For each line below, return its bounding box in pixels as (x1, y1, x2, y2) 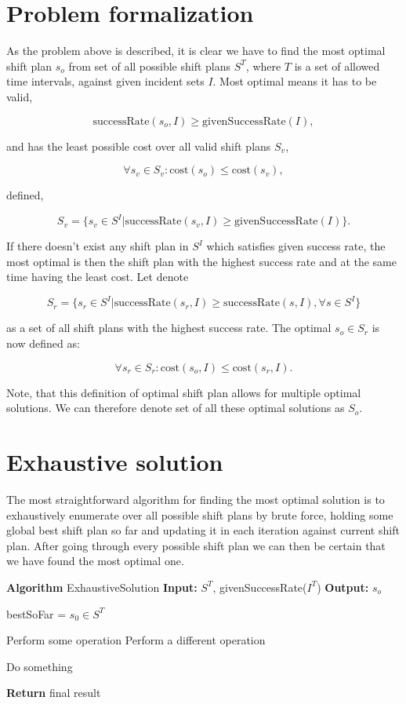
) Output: (317, 578, 369, 595)
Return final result (6, 684, 101, 701)
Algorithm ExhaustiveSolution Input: (6, 578, 198, 595)
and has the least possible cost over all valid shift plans (6, 137, 271, 154)
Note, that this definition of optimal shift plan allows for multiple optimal (6, 384, 361, 400)
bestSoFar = (6, 605, 67, 622)
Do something (6, 658, 73, 674)
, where (245, 57, 281, 74)
